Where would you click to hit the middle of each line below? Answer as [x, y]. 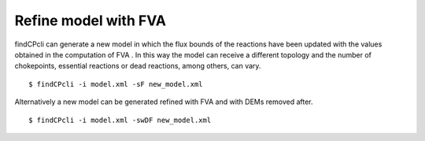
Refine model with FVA [91, 20]
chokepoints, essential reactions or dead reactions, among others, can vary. [138, 66]
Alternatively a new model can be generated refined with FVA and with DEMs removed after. [164, 102]
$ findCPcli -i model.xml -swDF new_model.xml [120, 120]
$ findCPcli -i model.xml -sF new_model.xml [116, 84]
